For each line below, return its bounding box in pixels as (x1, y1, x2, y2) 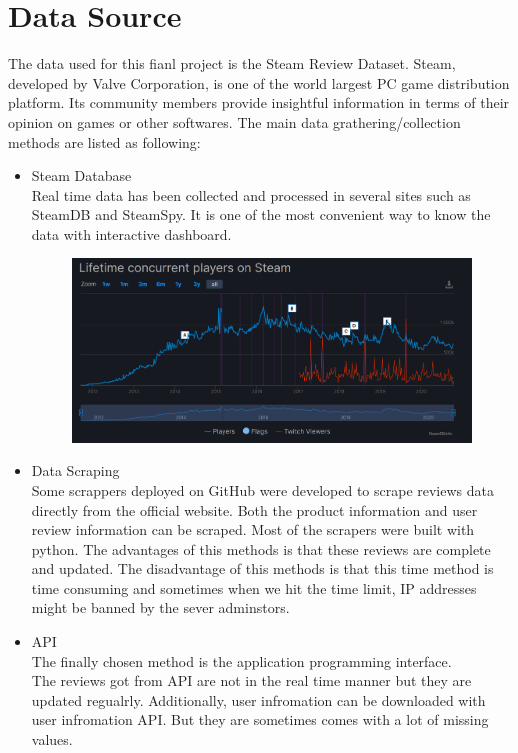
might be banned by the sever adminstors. (31, 597, 290, 618)
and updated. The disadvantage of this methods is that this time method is (31, 558, 494, 579)
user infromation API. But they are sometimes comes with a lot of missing (31, 709, 489, 730)
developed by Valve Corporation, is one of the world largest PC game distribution (8, 72, 510, 93)
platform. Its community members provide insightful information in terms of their (8, 92, 510, 113)
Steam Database (31, 165, 132, 186)
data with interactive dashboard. (31, 223, 232, 244)
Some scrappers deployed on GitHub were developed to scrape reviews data (31, 479, 494, 500)
